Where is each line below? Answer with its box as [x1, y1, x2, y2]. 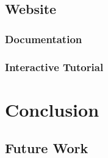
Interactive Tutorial [5, 59, 104, 74]
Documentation [5, 31, 82, 46]
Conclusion [5, 97, 99, 122]
